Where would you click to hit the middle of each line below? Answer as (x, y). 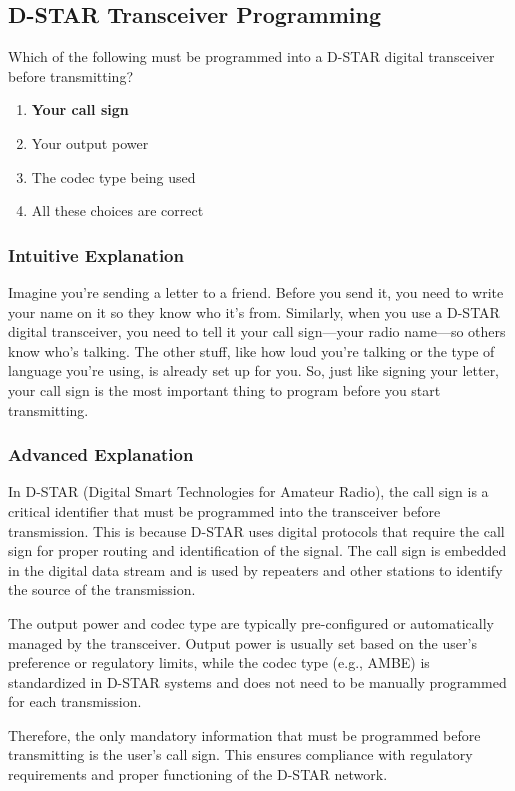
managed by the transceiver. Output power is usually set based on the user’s (242, 642)
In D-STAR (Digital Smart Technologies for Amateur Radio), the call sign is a (248, 491)
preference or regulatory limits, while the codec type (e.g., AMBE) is (219, 662)
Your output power (90, 142)
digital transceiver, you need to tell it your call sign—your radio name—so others (257, 331)
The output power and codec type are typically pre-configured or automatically (251, 622)
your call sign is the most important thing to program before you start (224, 389)
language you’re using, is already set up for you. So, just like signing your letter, (254, 370)
